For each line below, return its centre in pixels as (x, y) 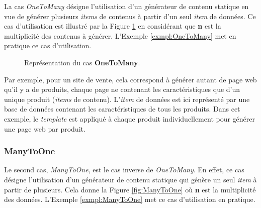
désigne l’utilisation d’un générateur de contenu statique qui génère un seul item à (130, 179)
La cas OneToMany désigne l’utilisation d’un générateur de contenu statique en (126, 6)
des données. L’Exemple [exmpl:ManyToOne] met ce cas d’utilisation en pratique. (130, 199)
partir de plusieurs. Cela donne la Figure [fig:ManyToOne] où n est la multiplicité (130, 189)
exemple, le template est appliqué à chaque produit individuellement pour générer (130, 118)
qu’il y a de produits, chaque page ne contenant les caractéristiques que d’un (122, 89)
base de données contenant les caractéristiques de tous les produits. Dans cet (122, 109)
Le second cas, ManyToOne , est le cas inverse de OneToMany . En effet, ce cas (124, 170)
